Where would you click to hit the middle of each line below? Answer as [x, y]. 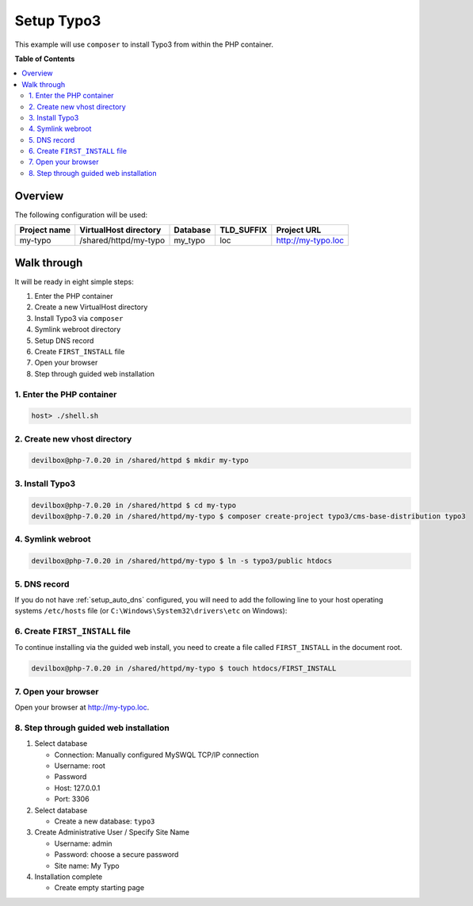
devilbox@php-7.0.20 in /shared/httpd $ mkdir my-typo [140, 461]
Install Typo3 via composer [79, 318]
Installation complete [69, 877]
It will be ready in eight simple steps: [74, 281]
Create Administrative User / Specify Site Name [112, 832]
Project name [45, 230]
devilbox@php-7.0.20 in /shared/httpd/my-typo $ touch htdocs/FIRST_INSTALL [184, 669]
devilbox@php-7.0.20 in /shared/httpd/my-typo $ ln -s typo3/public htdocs [182, 561]
